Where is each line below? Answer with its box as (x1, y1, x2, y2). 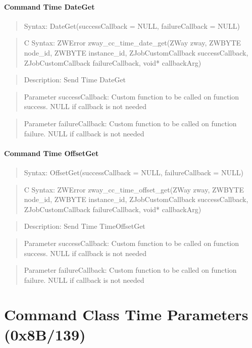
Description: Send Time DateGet (24, 74, 126, 85)
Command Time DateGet (4, 1, 95, 12)
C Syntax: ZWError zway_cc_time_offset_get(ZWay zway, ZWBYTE (24, 184, 244, 194)
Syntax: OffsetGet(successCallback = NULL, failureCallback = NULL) (24, 167, 243, 177)
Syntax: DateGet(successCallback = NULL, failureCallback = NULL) (24, 20, 240, 31)
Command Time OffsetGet (4, 147, 99, 158)
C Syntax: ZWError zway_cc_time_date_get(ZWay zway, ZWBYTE (24, 37, 241, 48)
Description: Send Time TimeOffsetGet (24, 221, 145, 231)
